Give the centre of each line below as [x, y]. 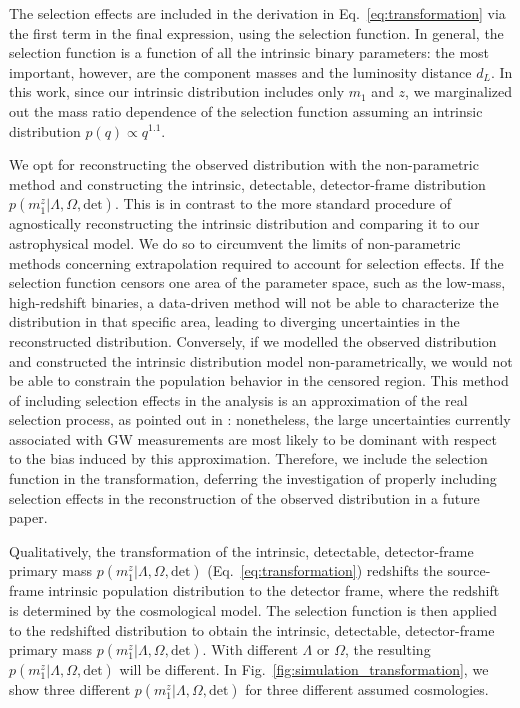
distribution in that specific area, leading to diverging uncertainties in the [234, 321]
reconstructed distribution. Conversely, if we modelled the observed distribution [253, 340]
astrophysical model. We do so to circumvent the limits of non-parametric [235, 242]
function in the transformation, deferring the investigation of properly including [253, 478]
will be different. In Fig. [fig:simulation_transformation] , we [304, 669]
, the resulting [387, 649]
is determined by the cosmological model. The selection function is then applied [253, 610]
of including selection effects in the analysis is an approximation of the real [238, 399]
